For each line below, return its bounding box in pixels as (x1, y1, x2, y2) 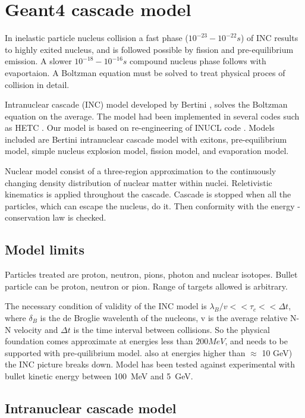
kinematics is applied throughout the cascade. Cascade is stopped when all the (5, 188, 291, 200)
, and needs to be (225, 335, 288, 347)
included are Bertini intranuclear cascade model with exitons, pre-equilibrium (5, 133, 287, 145)
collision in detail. (5, 78, 70, 90)
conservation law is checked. (5, 211, 106, 224)
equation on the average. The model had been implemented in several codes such (5, 109, 300, 122)
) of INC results (240, 32, 298, 44)
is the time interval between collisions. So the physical (73, 323, 270, 335)
